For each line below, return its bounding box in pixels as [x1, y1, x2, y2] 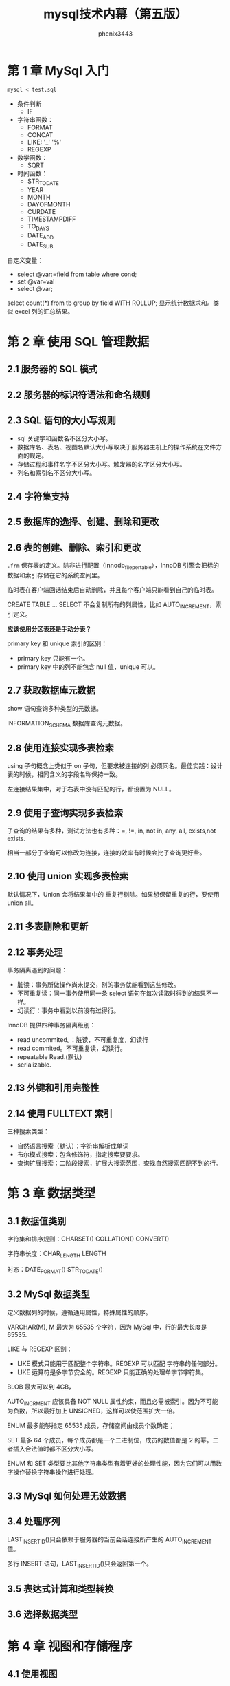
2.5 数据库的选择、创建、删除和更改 [7, 516, 159, 528]
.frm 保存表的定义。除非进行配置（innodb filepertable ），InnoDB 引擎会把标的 [7, 562, 220, 571]
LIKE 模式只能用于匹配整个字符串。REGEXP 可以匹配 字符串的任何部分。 [16, 1359, 221, 1367]
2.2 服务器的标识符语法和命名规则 [7, 389, 150, 401]
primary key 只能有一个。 [16, 654, 89, 662]
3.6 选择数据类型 [7, 1608, 78, 1620]
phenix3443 [98, 29, 133, 38]
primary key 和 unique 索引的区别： [7, 639, 108, 648]
